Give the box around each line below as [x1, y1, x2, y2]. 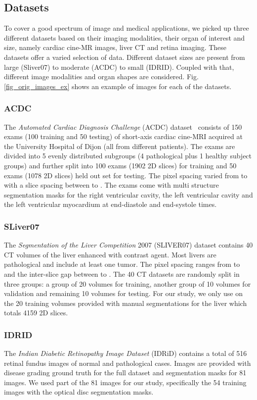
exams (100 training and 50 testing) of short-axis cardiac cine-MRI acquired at [4, 131, 243, 142]
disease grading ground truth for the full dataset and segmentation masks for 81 [4, 367, 247, 378]
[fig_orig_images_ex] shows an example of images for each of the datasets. [4, 81, 232, 91]
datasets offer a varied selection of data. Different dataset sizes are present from [4, 51, 245, 62]
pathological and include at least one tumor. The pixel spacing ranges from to [4, 259, 240, 269]
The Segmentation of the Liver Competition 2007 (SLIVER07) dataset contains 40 [4, 240, 253, 250]
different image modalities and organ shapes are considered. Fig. [4, 71, 199, 82]
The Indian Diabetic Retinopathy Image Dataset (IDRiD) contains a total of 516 [4, 348, 247, 358]
